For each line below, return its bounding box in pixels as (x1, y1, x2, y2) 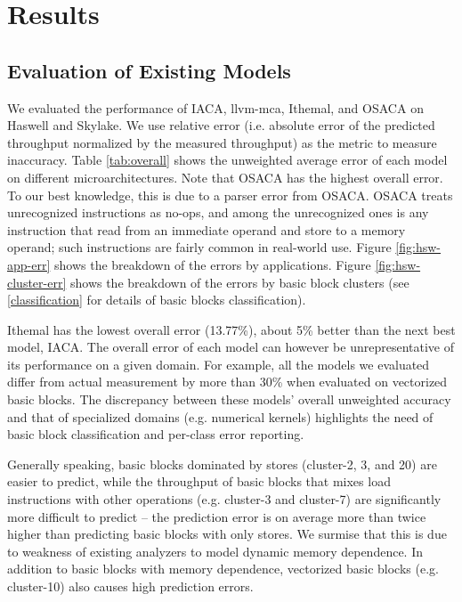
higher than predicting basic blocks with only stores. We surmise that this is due (7, 525, 447, 543)
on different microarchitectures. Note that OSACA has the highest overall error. (7, 167, 443, 186)
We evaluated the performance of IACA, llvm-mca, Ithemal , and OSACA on (7, 98, 424, 117)
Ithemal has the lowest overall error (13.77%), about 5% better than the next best (7, 320, 456, 338)
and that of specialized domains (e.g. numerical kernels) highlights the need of (7, 407, 434, 426)
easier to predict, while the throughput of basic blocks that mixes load (7, 472, 391, 491)
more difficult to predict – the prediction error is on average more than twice (7, 507, 426, 525)
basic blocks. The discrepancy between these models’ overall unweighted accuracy (7, 390, 451, 409)
